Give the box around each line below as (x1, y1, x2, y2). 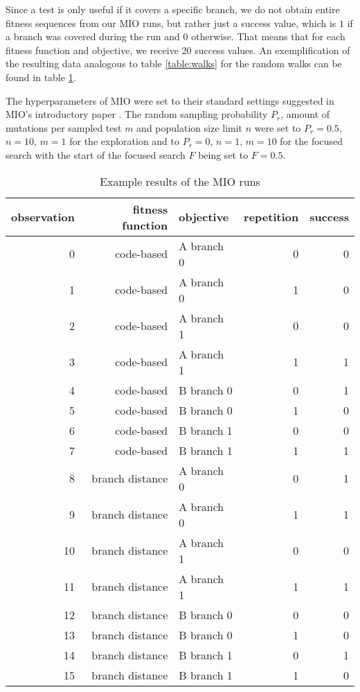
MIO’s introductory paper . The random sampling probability (6, 107, 268, 121)
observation (11, 209, 75, 225)
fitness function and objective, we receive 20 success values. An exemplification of (6, 42, 350, 57)
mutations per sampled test (6, 120, 122, 135)
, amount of (280, 107, 330, 121)
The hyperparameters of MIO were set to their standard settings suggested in (6, 93, 334, 107)
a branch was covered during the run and (6, 29, 180, 44)
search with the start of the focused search (6, 147, 186, 162)
